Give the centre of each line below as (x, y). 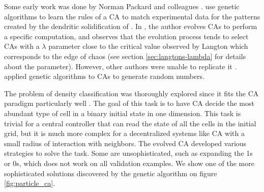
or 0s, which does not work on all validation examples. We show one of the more (129, 163)
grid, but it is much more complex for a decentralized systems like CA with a (124, 133)
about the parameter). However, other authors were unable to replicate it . (121, 66)
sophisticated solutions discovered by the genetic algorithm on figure (111, 173)
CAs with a (22, 46)
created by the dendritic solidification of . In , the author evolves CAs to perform (131, 26)
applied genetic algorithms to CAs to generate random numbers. (104, 76)
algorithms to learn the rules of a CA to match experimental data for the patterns (132, 16)
